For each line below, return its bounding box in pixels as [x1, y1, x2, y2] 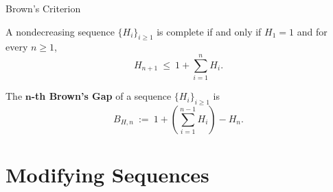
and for [297, 24, 328, 38]
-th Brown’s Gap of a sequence [31, 89, 172, 103]
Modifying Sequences [5, 161, 209, 189]
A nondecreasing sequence [5, 24, 115, 38]
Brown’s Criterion [5, 1, 81, 15]
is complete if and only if [157, 24, 262, 38]
